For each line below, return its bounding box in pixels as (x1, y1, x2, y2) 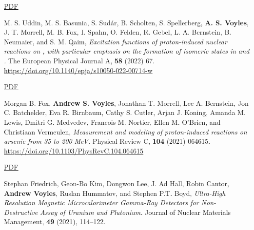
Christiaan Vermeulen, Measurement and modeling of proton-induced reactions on (4, 126, 247, 136)
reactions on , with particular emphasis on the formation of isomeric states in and (4, 46, 250, 56)
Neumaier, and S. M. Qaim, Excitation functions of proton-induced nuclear (4, 36, 227, 46)
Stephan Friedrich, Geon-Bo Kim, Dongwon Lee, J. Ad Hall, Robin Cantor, (4, 178, 229, 188)
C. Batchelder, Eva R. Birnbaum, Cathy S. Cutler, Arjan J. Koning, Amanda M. (4, 107, 246, 117)
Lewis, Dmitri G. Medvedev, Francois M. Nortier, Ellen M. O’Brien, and (4, 116, 221, 127)
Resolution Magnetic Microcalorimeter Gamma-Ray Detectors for (4, 197, 199, 208)
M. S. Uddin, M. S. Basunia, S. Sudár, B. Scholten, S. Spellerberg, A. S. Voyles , (4, 17, 249, 27)
